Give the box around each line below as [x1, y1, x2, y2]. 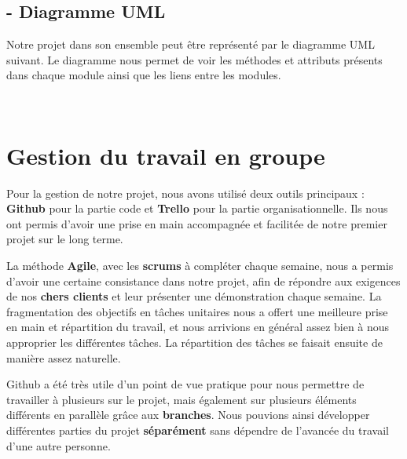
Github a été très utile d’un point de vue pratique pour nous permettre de [6, 376, 365, 392]
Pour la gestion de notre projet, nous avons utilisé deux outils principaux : [6, 184, 365, 201]
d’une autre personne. [6, 437, 111, 454]
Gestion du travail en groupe [6, 139, 325, 171]
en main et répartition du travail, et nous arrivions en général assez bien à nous [6, 319, 390, 335]
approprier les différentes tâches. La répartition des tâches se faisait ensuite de [6, 334, 383, 351]
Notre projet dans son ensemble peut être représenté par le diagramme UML [6, 36, 375, 53]
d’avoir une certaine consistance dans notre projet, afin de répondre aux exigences [6, 272, 401, 289]
